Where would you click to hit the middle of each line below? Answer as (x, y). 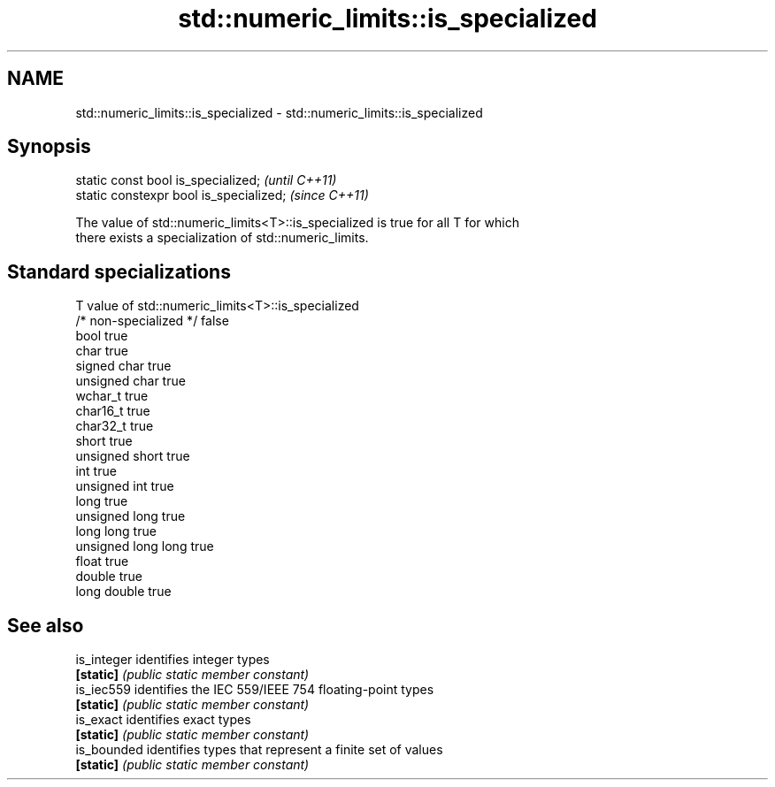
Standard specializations (119, 271)
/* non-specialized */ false (152, 321)
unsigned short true (133, 456)
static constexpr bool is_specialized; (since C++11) (222, 195)
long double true (123, 592)
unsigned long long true (145, 546)
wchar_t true (112, 396)
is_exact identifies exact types (163, 720)
